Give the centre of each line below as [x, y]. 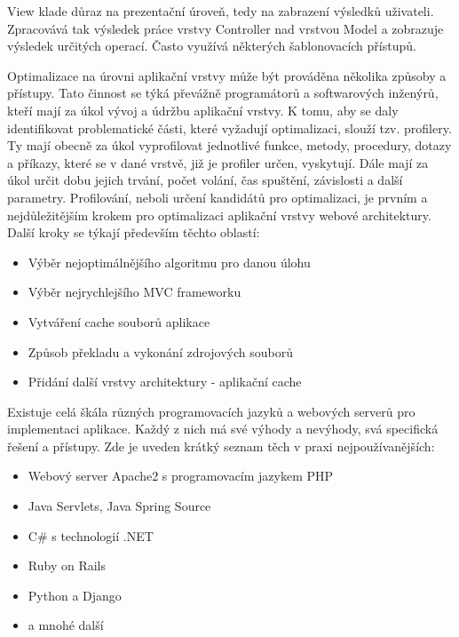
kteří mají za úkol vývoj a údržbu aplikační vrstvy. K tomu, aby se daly [203, 110]
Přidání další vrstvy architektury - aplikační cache [165, 382]
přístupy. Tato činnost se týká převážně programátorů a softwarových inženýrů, [223, 93]
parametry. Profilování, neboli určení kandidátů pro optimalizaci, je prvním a [218, 197]
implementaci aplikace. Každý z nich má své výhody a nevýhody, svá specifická [223, 429]
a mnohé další [66, 625]
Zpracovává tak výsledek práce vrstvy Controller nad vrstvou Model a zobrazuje [226, 28]
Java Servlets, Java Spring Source [119, 506]
